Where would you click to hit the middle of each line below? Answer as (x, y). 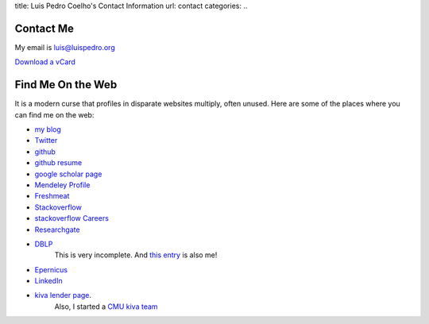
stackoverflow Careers (71, 218)
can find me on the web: (54, 114)
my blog (48, 129)
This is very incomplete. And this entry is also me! (136, 255)
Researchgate (57, 229)
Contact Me (44, 28)
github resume (58, 163)
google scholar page (68, 174)
